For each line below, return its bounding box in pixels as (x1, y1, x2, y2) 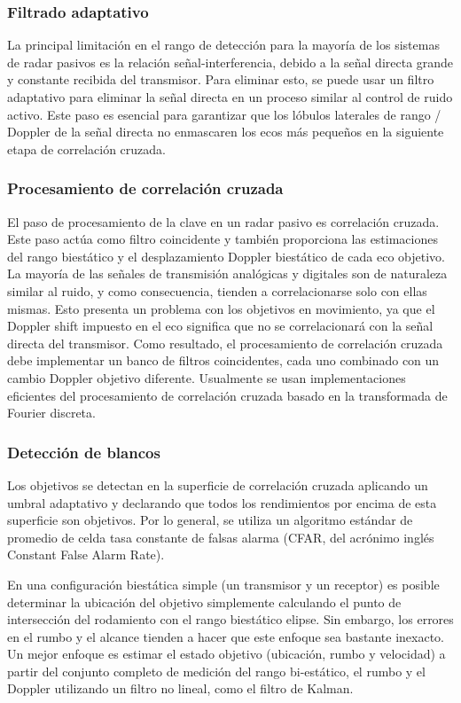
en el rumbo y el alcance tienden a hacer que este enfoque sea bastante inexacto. (7, 627, 444, 645)
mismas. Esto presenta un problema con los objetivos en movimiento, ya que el (7, 299, 435, 317)
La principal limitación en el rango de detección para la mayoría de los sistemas (7, 35, 440, 54)
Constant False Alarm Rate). (7, 545, 165, 564)
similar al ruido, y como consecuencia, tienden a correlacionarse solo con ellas (7, 281, 427, 300)
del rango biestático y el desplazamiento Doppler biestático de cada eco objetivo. (7, 246, 445, 265)
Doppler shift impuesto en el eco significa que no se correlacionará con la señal (7, 316, 434, 335)
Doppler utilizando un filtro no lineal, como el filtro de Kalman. (7, 679, 354, 698)
